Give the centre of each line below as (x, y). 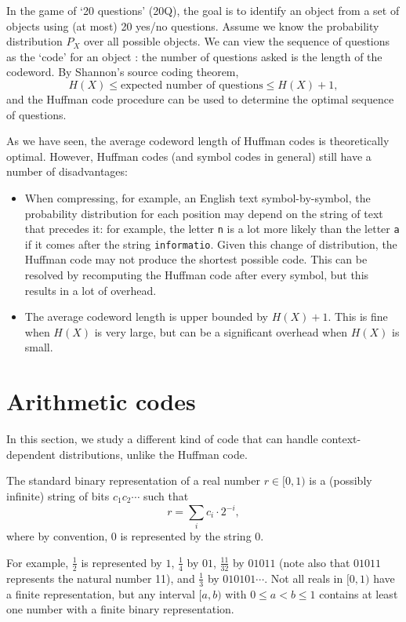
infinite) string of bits (58, 495)
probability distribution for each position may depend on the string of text (204, 213)
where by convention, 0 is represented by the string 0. (135, 536)
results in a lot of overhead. (91, 290)
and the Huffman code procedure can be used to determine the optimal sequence (200, 98)
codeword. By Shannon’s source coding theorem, (123, 72)
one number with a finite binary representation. (120, 609)
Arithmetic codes (101, 401)
